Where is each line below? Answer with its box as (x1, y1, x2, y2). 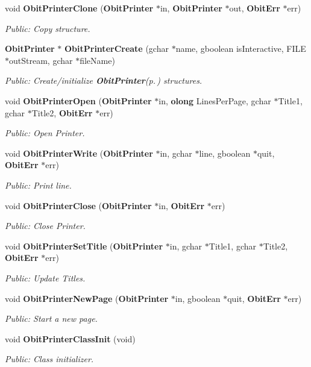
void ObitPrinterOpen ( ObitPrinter (5, 94, 152, 107)
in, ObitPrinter (160, 2, 222, 14)
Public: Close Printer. (5, 219, 86, 232)
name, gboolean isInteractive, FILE (175, 42, 306, 55)
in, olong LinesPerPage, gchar (159, 94, 271, 107)
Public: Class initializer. (5, 353, 94, 365)
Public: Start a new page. (5, 312, 98, 325)
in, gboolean (175, 292, 221, 304)
